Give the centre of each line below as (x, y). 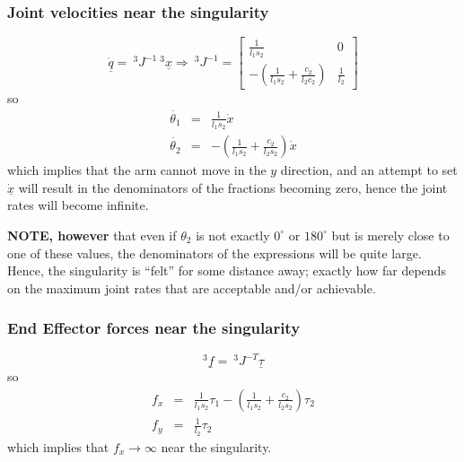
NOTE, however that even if (92, 235)
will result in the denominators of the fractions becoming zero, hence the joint (233, 187)
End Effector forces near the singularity (154, 328)
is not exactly (233, 235)
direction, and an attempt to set (369, 170)
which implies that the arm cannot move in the (137, 170)
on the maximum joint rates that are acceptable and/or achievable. (192, 288)
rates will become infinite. (78, 205)
